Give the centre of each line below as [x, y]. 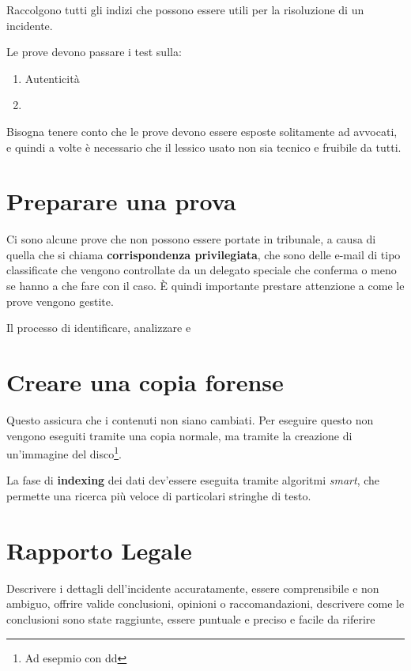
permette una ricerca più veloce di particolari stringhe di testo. [159, 496]
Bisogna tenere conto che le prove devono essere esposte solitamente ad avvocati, [202, 131]
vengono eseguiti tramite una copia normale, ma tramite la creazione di [179, 435]
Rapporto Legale [99, 550]
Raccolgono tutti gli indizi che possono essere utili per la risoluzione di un [185, 9]
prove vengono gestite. [60, 301]
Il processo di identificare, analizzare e [99, 328]
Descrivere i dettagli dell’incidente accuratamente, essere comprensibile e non [193, 588]
